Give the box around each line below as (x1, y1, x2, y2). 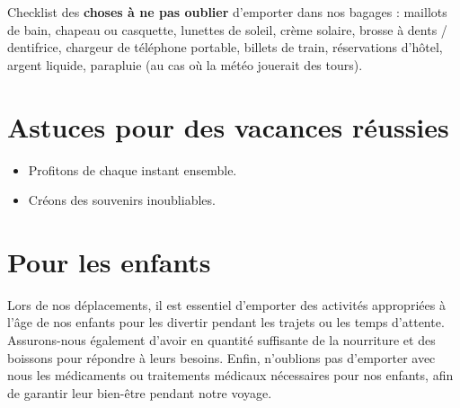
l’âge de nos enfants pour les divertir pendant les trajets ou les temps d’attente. (7, 313, 445, 332)
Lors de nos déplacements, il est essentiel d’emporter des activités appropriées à (7, 295, 446, 314)
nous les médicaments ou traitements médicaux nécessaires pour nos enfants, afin (7, 366, 454, 385)
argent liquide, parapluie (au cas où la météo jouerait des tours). (7, 55, 363, 74)
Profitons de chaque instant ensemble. (28, 160, 237, 179)
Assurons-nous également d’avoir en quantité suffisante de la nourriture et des (7, 331, 436, 349)
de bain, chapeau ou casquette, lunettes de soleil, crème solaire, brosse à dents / (7, 20, 447, 39)
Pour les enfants (7, 243, 211, 279)
